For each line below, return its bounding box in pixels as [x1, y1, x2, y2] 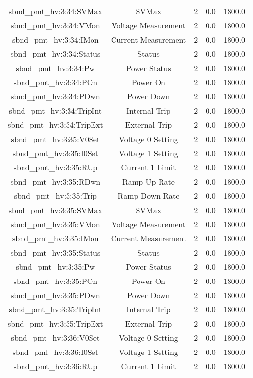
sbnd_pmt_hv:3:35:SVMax [8, 204, 102, 215]
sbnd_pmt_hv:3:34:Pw [16, 62, 95, 73]
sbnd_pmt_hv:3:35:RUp [13, 162, 98, 173]
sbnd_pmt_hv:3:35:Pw [16, 261, 95, 272]
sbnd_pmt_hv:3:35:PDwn [10, 289, 100, 301]
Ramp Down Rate [117, 190, 180, 201]
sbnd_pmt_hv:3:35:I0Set [12, 147, 98, 159]
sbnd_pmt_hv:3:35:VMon [10, 218, 100, 230]
